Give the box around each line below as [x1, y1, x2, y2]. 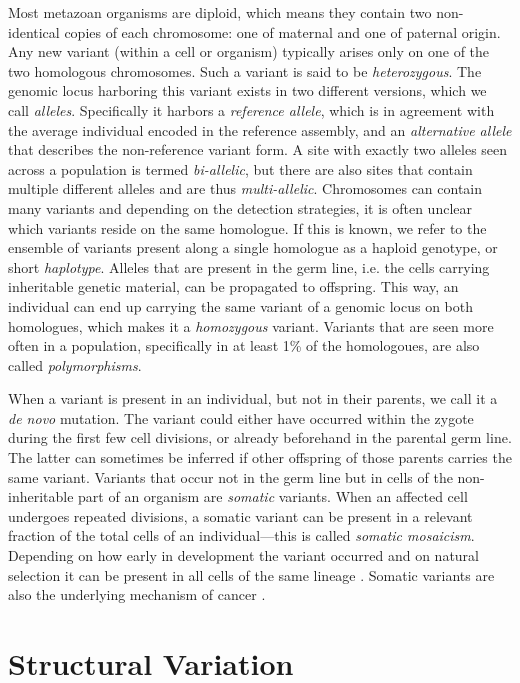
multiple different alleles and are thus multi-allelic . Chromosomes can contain [8, 178, 483, 199]
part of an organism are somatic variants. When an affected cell [78, 486, 468, 507]
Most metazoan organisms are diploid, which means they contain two [8, 2, 432, 22]
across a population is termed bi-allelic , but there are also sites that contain [8, 158, 473, 179]
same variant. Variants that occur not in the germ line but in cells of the [8, 466, 453, 487]
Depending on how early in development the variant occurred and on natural [8, 545, 479, 566]
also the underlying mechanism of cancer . [8, 584, 266, 605]
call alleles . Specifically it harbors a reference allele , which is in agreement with [8, 99, 495, 120]
